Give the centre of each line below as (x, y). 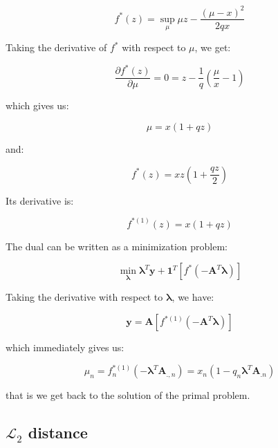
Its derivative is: (40, 200)
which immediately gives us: (65, 347)
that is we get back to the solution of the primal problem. (128, 395)
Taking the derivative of (56, 47)
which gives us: (37, 105)
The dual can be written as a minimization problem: (117, 246)
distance (58, 432)
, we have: (193, 297)
